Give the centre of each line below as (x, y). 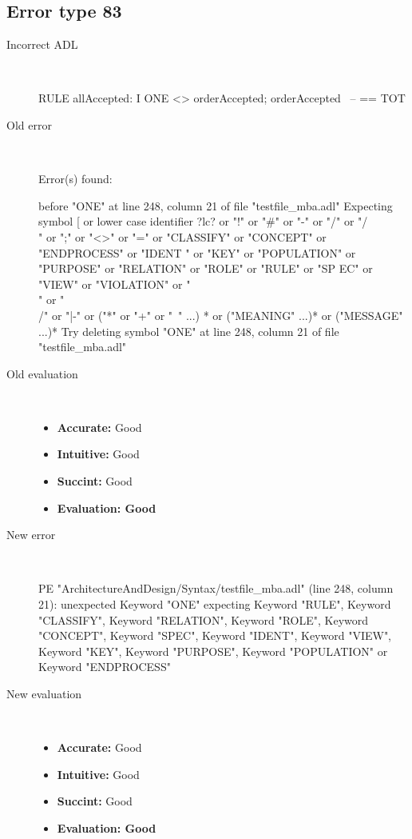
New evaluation (44, 694)
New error (31, 535)
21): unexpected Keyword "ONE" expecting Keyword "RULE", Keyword (215, 604)
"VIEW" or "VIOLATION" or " (115, 284)
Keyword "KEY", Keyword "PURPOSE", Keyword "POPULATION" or (213, 651)
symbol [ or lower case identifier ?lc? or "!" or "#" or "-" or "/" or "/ (203, 221)
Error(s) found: (75, 179)
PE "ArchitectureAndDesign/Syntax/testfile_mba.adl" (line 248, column (216, 588)
